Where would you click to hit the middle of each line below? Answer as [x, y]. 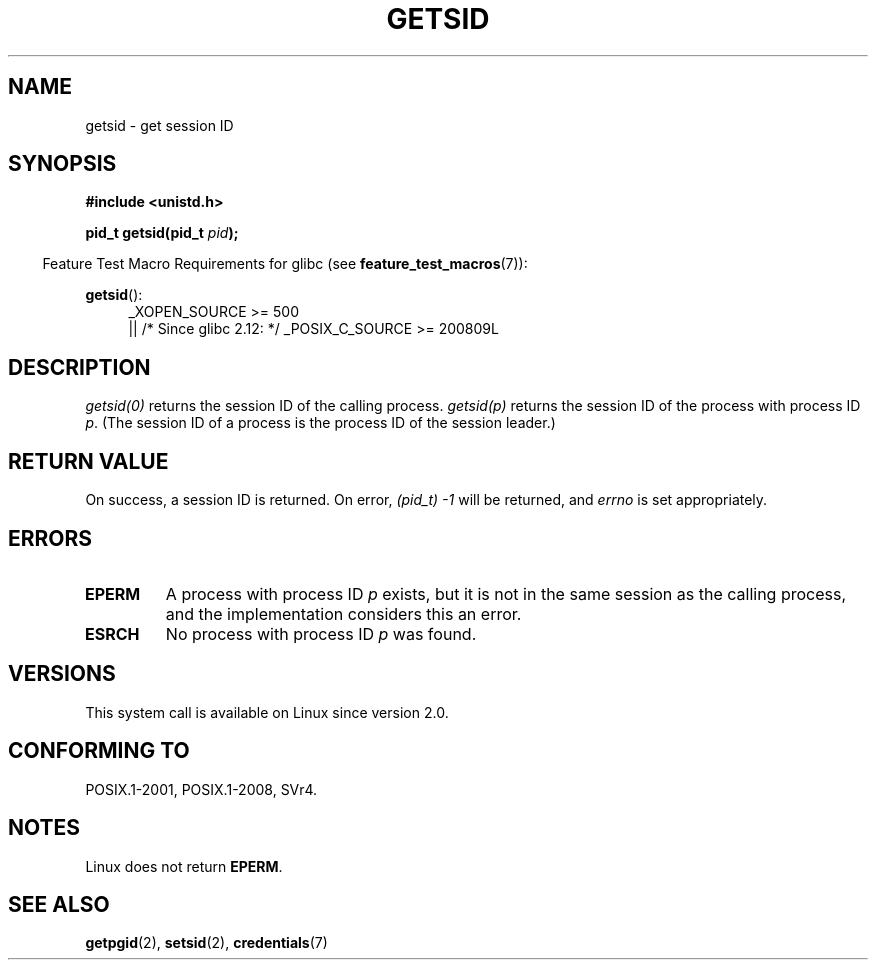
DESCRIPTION [79, 367]
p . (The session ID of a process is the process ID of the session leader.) [320, 423]
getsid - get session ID [159, 125]
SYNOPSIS [62, 164]
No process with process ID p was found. [321, 633]
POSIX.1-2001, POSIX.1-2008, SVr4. [201, 789]
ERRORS [50, 538]
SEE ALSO [59, 904]
